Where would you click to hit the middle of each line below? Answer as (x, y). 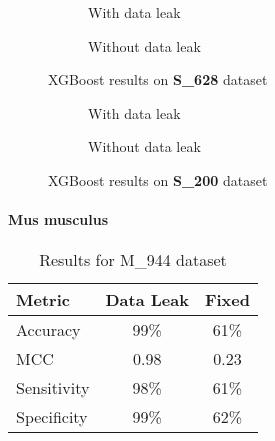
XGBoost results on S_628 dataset (158, 79)
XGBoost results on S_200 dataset (158, 179)
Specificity (52, 417)
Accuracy (48, 330)
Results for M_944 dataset (133, 260)
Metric (43, 300)
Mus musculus (58, 219)
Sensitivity (53, 388)
